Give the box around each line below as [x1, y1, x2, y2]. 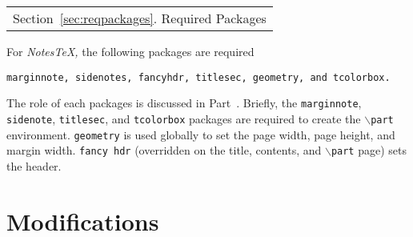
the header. [6, 157, 62, 174]
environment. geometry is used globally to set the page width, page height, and [6, 126, 395, 143]
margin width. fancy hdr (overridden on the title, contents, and [6, 142, 322, 159]
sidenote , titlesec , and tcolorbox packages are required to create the [6, 110, 361, 127]
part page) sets [331, 142, 407, 159]
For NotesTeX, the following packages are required [6, 43, 255, 59]
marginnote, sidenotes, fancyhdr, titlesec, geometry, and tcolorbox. [6, 71, 391, 83]
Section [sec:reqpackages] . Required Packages [13, 9, 267, 27]
